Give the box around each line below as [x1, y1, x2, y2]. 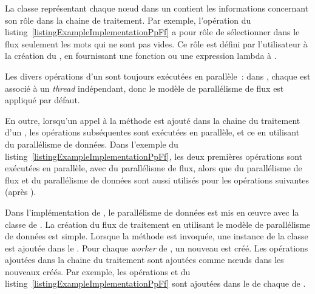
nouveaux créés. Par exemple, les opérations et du [5, 265, 191, 278]
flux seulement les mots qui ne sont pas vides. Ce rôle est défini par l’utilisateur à [5, 37, 308, 50]
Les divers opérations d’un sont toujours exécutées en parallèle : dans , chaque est [5, 69, 311, 82]
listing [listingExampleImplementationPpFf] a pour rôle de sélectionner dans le [5, 26, 300, 38]
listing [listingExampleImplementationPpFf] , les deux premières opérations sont [5, 149, 303, 162]
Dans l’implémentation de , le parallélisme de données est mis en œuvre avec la [5, 205, 299, 218]
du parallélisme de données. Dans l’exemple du [5, 137, 178, 150]
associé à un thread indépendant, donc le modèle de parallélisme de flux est [5, 81, 284, 94]
